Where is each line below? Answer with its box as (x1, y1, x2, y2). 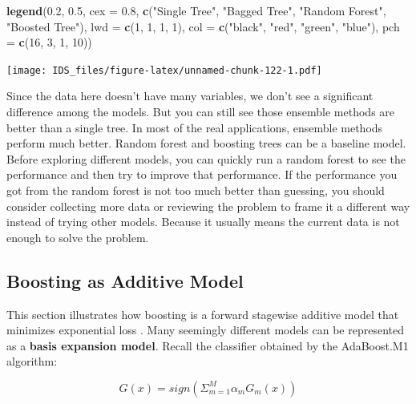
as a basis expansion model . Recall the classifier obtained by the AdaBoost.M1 (6, 337, 409, 353)
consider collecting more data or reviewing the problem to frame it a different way (6, 197, 410, 214)
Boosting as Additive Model (6, 268, 244, 293)
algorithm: (6, 353, 58, 370)
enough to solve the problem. (6, 228, 149, 245)
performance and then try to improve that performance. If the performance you (6, 166, 398, 183)
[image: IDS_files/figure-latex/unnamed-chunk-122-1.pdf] (6, 64, 322, 76)
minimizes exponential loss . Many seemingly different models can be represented (6, 321, 404, 338)
